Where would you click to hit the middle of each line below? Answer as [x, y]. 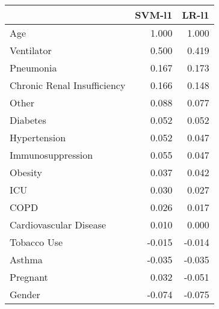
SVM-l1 [154, 15]
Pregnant [29, 277]
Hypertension [38, 137]
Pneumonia [33, 68]
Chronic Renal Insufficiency [68, 85]
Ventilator [31, 50]
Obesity [26, 172]
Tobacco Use [36, 242]
